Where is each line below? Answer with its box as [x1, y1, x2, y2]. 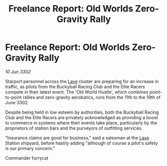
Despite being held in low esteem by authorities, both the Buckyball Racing [5, 109, 159, 115]
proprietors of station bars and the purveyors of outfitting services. [5, 125, 143, 131]
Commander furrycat [5, 155, 48, 161]
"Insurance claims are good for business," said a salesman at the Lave [5, 135, 150, 141]
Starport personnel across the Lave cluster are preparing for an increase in [5, 78, 159, 84]
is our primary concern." [5, 145, 55, 151]
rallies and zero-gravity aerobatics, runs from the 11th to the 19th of [22, 94, 161, 100]
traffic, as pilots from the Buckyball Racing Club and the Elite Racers [5, 83, 146, 90]
